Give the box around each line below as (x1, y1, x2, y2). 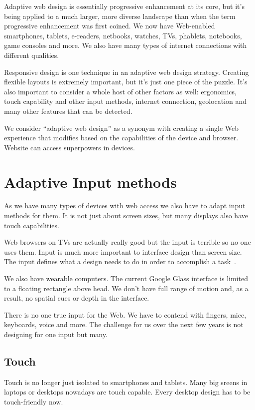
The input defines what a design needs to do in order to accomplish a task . (4, 256, 236, 267)
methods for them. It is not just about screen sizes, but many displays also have (4, 210, 248, 221)
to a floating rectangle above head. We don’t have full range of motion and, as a (4, 283, 249, 293)
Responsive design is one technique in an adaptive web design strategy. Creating (4, 66, 249, 77)
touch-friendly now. (4, 396, 63, 407)
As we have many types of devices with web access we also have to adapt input (4, 200, 246, 211)
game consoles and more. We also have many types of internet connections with (4, 40, 247, 50)
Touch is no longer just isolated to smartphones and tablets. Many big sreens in (4, 377, 248, 387)
